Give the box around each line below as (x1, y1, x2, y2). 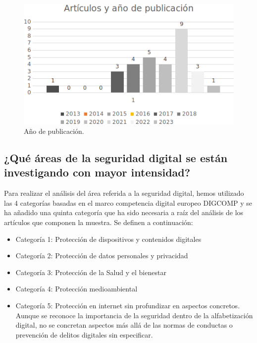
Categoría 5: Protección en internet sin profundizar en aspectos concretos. (15, 300, 240, 310)
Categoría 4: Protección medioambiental (15, 284, 138, 294)
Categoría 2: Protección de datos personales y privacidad (15, 250, 188, 261)
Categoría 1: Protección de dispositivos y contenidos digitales (15, 233, 202, 244)
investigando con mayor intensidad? (4, 165, 191, 180)
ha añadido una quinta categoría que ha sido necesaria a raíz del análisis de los (4, 207, 244, 218)
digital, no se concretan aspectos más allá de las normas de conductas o (15, 320, 233, 330)
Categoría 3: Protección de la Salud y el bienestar (15, 267, 166, 277)
